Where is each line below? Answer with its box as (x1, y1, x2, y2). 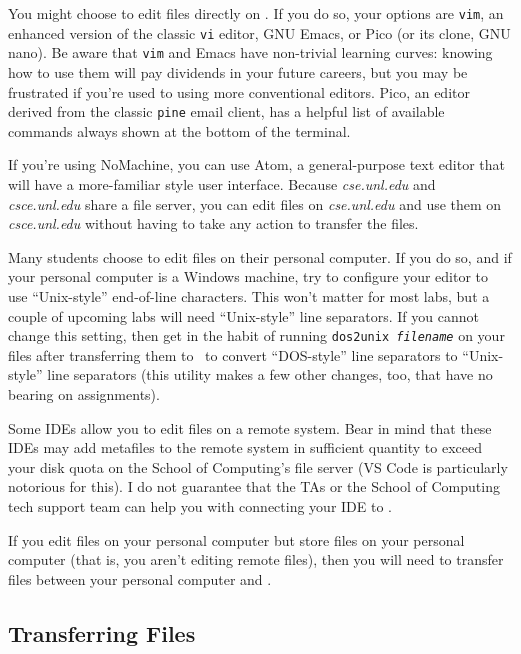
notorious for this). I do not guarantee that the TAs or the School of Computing (8, 476, 500, 497)
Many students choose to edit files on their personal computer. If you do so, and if (8, 246, 512, 267)
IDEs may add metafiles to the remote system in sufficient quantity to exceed (8, 437, 483, 458)
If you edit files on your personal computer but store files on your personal (8, 529, 465, 550)
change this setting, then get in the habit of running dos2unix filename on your (8, 325, 505, 346)
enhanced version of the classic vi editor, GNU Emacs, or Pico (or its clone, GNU (8, 22, 511, 43)
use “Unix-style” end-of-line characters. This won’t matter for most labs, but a (8, 285, 490, 306)
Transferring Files (8, 617, 196, 648)
